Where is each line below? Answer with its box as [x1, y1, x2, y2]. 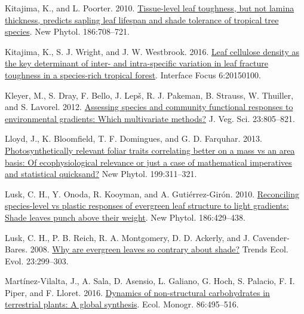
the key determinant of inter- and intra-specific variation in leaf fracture [5, 57, 268, 69]
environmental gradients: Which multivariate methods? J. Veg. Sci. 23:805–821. [5, 112, 295, 124]
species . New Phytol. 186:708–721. [5, 25, 130, 38]
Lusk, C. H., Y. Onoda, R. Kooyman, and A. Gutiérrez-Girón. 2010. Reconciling [5, 187, 299, 200]
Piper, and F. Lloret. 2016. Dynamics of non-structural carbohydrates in [5, 286, 270, 298]
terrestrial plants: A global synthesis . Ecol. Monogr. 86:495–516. [5, 298, 239, 310]
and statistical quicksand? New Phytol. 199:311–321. [5, 167, 197, 180]
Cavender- [253, 231, 290, 243]
